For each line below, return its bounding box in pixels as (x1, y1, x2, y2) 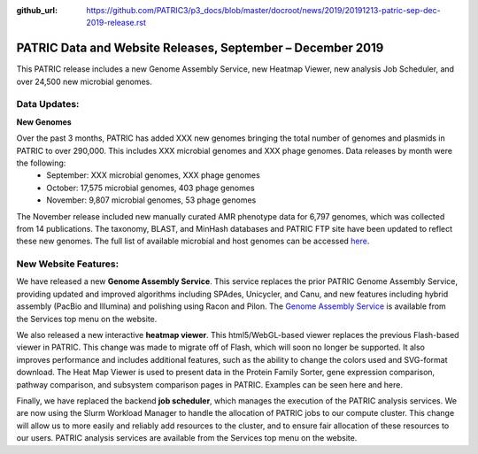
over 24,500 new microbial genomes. (16, 76, 152, 87)
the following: (16, 158, 66, 168)
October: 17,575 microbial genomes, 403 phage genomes (46, 182, 256, 193)
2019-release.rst (86, 18, 146, 28)
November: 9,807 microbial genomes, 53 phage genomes (46, 195, 257, 205)
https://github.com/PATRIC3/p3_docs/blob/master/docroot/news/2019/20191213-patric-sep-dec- (86, 5, 442, 15)
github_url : (16, 5, 58, 15)
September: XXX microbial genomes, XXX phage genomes (46, 170, 260, 181)
